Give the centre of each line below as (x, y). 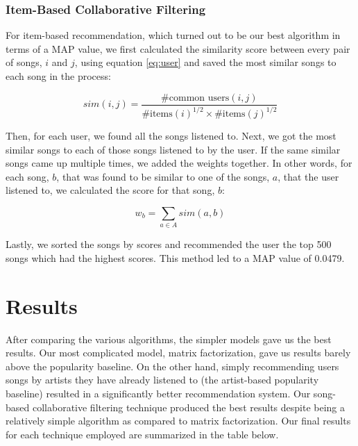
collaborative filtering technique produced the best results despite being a (189, 407)
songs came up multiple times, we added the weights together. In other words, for (179, 163)
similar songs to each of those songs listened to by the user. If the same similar (173, 149)
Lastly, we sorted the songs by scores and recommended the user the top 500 (169, 244)
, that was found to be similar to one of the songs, (163, 176)
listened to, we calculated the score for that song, (110, 190)
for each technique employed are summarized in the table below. (142, 434)
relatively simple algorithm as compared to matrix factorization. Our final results (178, 421)
